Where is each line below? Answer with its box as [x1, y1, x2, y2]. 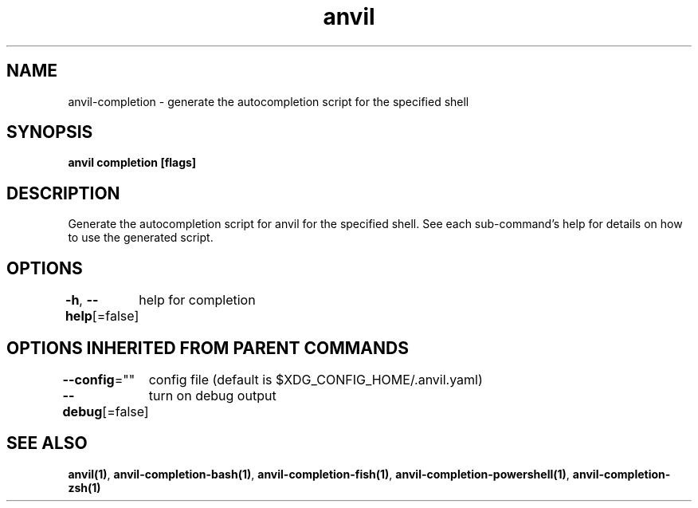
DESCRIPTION [6, 183, 120, 203]
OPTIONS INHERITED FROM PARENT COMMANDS [6, 337, 409, 358]
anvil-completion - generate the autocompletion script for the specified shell [68, 94, 469, 108]
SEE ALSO [6, 433, 88, 454]
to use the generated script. [68, 230, 214, 245]
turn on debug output [148, 387, 276, 404]
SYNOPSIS [6, 122, 93, 143]
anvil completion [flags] [68, 156, 197, 170]
